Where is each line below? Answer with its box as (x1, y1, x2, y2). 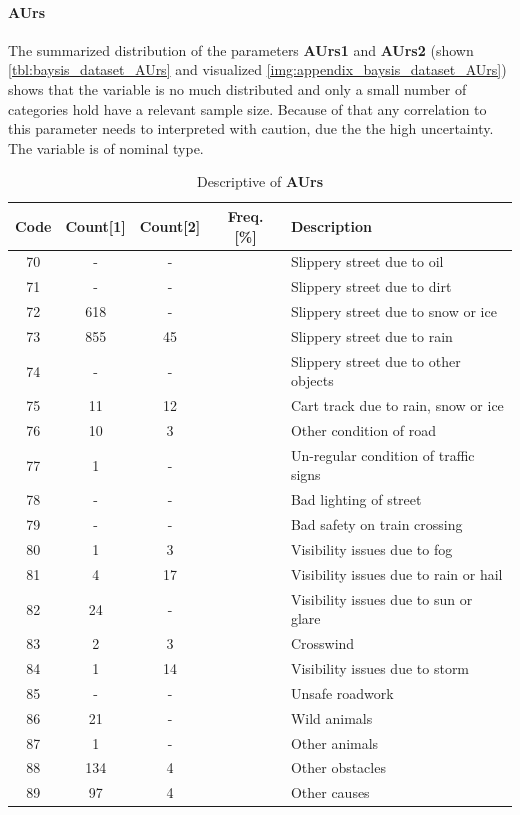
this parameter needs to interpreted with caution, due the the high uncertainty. (8, 118, 494, 139)
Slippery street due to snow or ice (290, 301, 497, 322)
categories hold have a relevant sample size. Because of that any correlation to (8, 98, 487, 119)
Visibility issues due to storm (290, 657, 470, 678)
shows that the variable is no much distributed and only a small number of (8, 78, 467, 99)
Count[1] (65, 215, 126, 236)
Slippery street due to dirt (290, 276, 452, 297)
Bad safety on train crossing (290, 514, 463, 535)
